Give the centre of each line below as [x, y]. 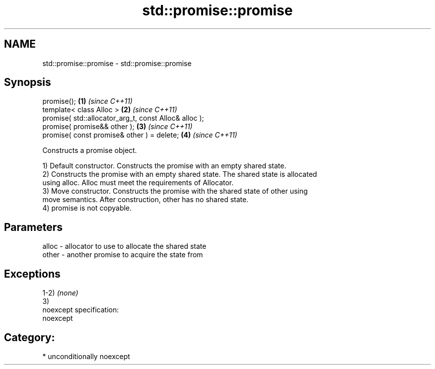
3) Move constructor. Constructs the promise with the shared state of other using [175, 191]
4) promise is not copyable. [87, 208]
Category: [30, 337]
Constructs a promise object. [90, 150]
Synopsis [28, 82]
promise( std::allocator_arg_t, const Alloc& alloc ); [123, 118]
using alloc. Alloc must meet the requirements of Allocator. [138, 183]
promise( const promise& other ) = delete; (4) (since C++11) [140, 135]
